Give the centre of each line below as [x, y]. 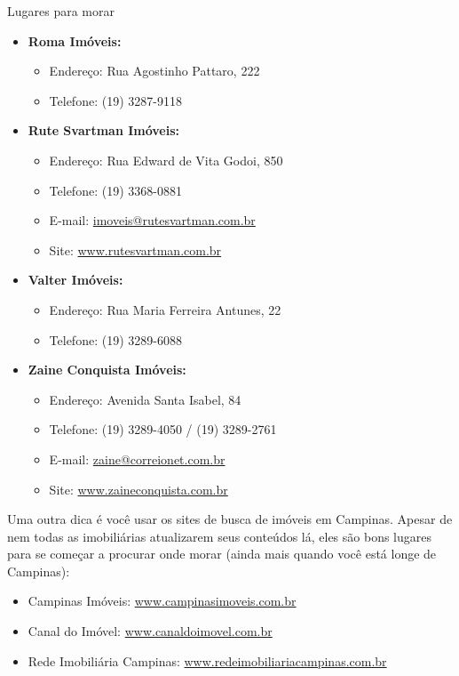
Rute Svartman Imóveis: [104, 130]
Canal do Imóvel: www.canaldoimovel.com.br [150, 631]
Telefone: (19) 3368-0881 [115, 190]
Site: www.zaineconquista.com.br [138, 489]
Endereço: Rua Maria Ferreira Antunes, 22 [165, 309]
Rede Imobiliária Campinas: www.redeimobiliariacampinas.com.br [207, 660]
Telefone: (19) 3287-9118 [115, 100]
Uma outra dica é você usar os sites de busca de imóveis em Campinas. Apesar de [230, 519]
